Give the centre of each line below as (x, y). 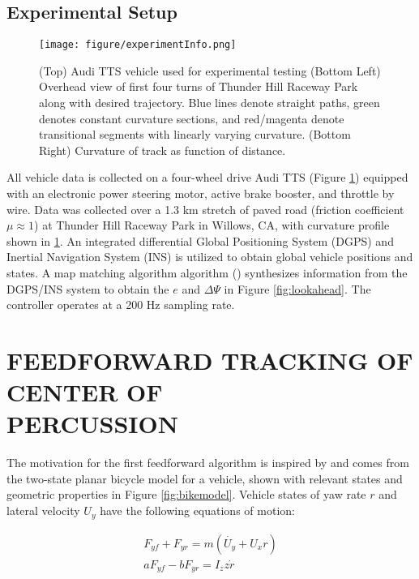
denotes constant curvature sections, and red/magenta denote (192, 118)
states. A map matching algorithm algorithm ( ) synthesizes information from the (207, 272)
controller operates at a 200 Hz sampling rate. (121, 305)
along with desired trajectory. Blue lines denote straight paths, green (209, 103)
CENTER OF (85, 392)
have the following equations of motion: (197, 510)
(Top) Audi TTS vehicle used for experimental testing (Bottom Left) (210, 70)
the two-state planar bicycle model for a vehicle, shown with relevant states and (205, 478)
